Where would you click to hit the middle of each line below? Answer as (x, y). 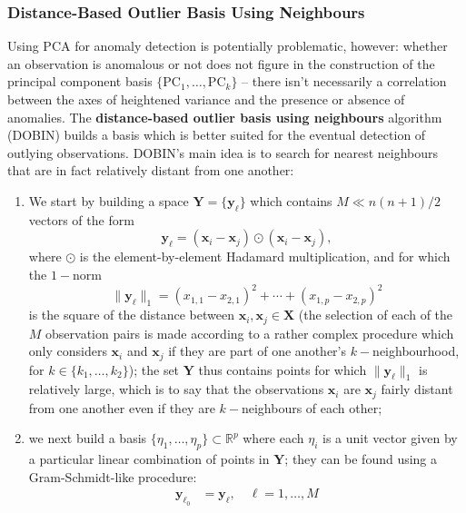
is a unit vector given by (390, 438)
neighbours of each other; (312, 407)
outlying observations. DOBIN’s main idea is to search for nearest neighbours (223, 152)
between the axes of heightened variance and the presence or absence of (206, 99)
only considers (68, 351)
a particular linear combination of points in (149, 459)
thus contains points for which (283, 369)
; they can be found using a (361, 459)
